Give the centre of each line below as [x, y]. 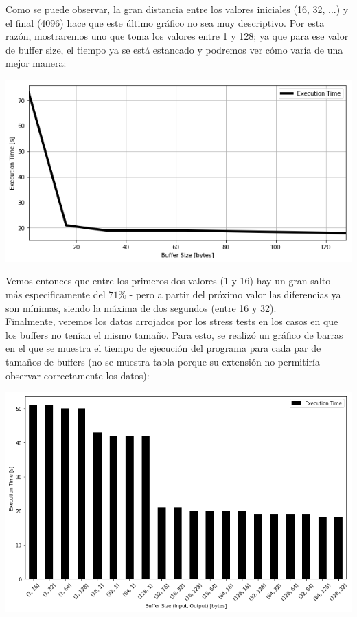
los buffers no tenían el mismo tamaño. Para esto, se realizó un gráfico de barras [174, 334]
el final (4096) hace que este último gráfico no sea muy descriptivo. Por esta [165, 22]
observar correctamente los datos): [78, 375]
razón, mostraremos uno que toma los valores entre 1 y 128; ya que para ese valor [177, 36]
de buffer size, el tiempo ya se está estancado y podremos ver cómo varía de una [174, 49]
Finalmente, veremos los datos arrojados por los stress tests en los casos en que [172, 321]
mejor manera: [36, 63]
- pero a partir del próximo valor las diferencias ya [235, 294]
